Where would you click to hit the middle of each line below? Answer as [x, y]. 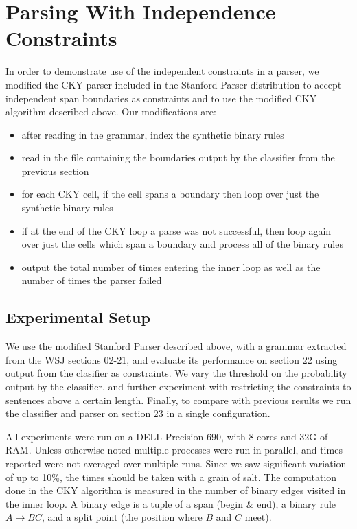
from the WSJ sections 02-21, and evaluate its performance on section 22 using [172, 359]
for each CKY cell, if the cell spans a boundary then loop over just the [170, 194]
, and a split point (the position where [122, 517]
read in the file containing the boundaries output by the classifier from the [178, 157]
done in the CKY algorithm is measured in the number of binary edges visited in [176, 490]
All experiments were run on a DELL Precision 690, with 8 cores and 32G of [167, 436]
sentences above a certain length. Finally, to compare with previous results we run [178, 400]
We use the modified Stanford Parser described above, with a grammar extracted [176, 346]
